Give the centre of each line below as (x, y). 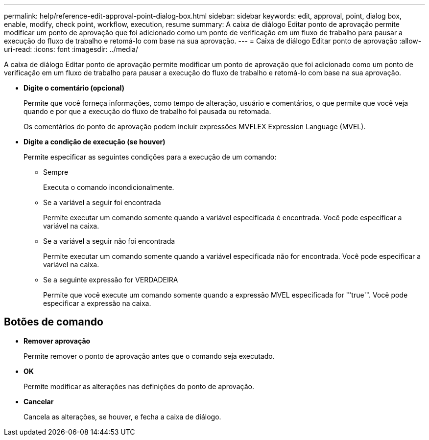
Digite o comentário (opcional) (74, 88)
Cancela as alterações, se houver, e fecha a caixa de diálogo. (122, 417)
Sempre (56, 172)
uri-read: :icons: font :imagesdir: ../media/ (71, 49)
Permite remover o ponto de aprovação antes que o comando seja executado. (149, 356)
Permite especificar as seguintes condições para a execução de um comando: (150, 157)
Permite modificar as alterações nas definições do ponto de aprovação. (139, 386)
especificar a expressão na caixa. (97, 303)
